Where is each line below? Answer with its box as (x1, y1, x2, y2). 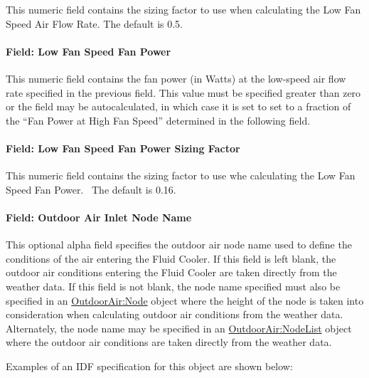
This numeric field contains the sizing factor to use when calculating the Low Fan (6, 2, 361, 16)
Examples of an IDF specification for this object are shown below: (6, 358, 293, 373)
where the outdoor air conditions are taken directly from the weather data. (6, 335, 332, 350)
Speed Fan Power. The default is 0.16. (6, 182, 176, 196)
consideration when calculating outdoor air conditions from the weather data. (6, 307, 343, 322)
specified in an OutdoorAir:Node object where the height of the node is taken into (6, 293, 364, 308)
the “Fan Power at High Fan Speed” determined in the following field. (6, 112, 311, 127)
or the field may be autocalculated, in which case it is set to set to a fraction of (6, 99, 351, 114)
